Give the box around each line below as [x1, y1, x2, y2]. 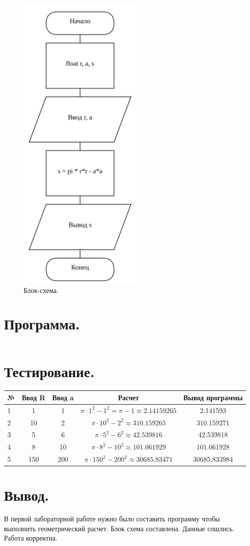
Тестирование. [4, 361, 95, 382]
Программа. [4, 314, 80, 334]
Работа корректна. [4, 533, 57, 543]
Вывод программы [183, 392, 243, 402]
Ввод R [22, 392, 46, 402]
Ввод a [52, 392, 74, 402]
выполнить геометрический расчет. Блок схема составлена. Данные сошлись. [4, 523, 235, 533]
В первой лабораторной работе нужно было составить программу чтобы [4, 514, 220, 524]
